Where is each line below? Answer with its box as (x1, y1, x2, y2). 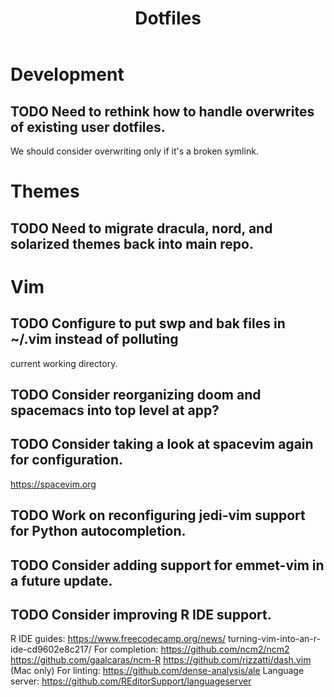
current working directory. (10, 357, 118, 369)
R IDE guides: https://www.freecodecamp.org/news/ (10, 633, 227, 645)
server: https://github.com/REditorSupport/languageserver (10, 675, 252, 687)
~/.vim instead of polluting (10, 331, 179, 348)
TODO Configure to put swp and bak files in (10, 315, 286, 332)
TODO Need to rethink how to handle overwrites (10, 103, 315, 120)
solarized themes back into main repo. (10, 235, 254, 252)
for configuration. (10, 452, 123, 469)
